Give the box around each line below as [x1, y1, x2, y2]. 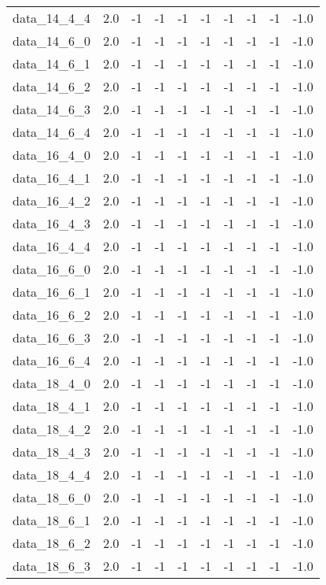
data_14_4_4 [13, 9, 91, 27]
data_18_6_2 [13, 534, 91, 552]
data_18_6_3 [13, 557, 91, 575]
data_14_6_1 [13, 54, 91, 72]
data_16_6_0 [13, 260, 91, 278]
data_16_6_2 [13, 305, 91, 324]
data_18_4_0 [13, 374, 91, 392]
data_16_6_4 [13, 351, 91, 369]
